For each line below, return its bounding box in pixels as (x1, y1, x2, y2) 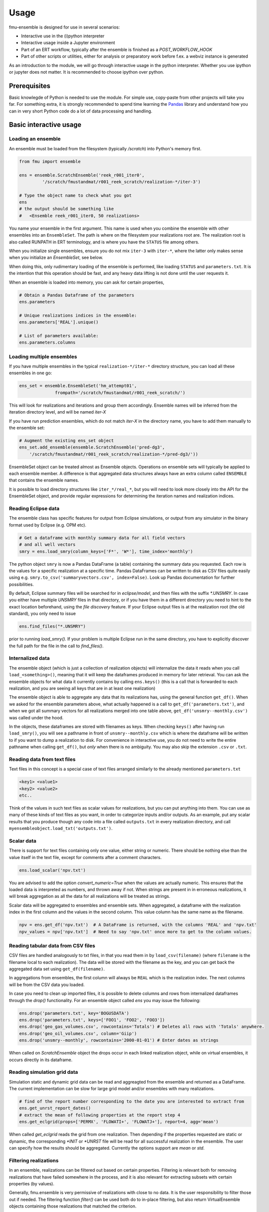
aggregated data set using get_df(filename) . (9, 966, 105, 972)
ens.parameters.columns (19, 340, 76, 345)
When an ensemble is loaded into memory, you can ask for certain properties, (9, 279, 165, 285)
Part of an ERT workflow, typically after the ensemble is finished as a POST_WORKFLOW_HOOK (21, 47, 213, 52)
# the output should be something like (19, 206, 114, 212)
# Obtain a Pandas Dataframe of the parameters (19, 292, 134, 298)
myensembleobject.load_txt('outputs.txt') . (9, 826, 113, 831)
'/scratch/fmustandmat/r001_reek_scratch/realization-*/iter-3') (42, 179, 201, 184)
